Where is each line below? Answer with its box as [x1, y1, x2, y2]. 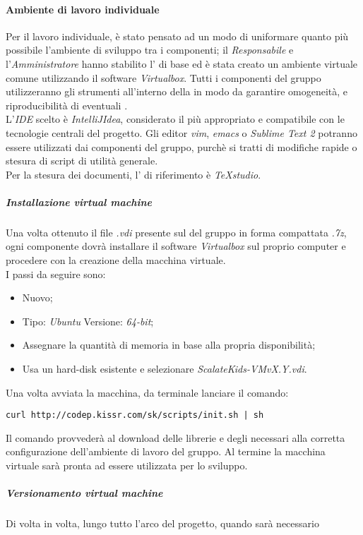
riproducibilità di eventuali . [6, 97, 128, 112]
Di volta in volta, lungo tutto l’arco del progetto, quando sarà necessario [6, 516, 319, 531]
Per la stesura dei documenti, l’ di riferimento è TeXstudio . [6, 167, 261, 181]
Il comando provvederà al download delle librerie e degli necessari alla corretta [6, 430, 345, 445]
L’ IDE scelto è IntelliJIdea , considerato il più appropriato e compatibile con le [6, 112, 345, 126]
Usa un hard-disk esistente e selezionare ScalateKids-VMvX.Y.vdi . [22, 361, 307, 376]
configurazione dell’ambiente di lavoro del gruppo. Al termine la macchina [6, 444, 326, 459]
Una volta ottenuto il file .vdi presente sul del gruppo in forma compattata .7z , [6, 224, 347, 239]
